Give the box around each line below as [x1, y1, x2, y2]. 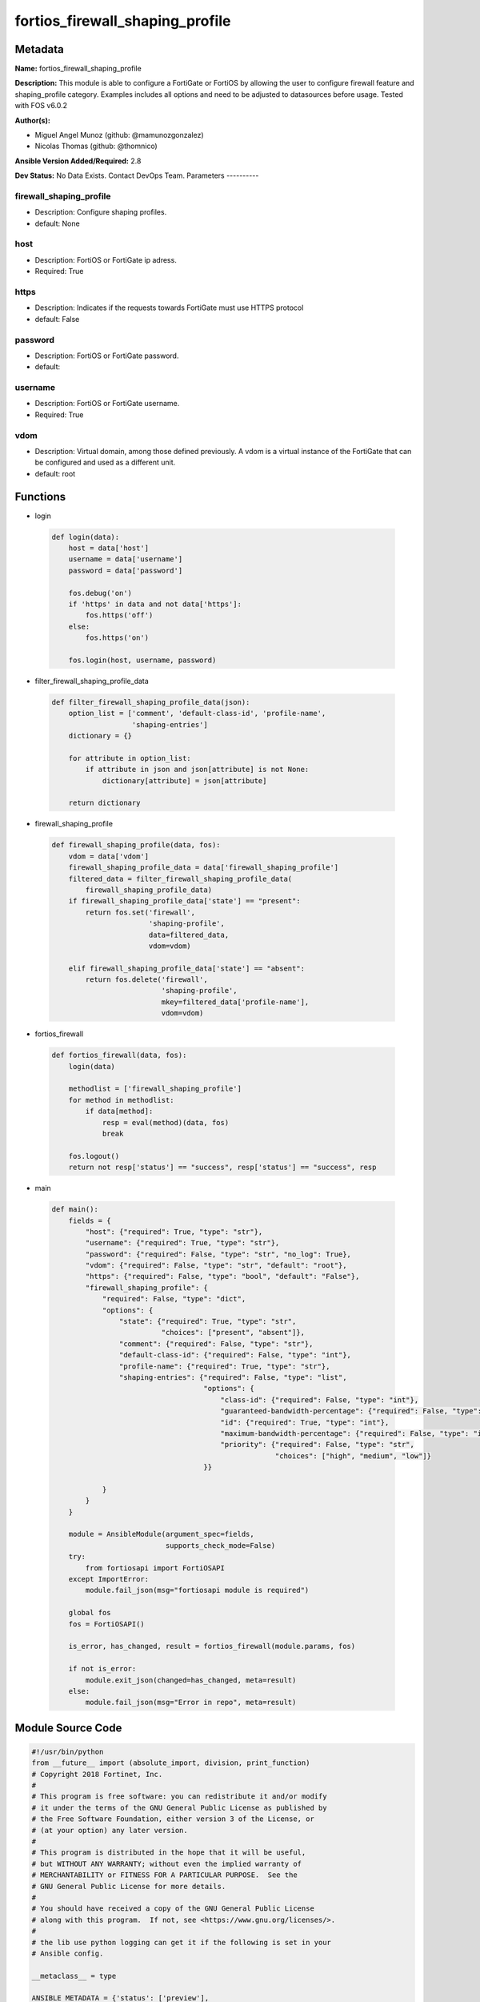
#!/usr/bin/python [31, 1747, 104, 1756]
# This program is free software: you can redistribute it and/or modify [31, 1792, 327, 1801]
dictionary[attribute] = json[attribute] [102, 776, 267, 785]
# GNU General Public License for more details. [31, 1882, 226, 1891]
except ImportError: [68, 1574, 150, 1583]
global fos [68, 1608, 111, 1618]
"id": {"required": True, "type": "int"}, [220, 1417, 390, 1427]
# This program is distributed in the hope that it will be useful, [31, 1848, 306, 1857]
